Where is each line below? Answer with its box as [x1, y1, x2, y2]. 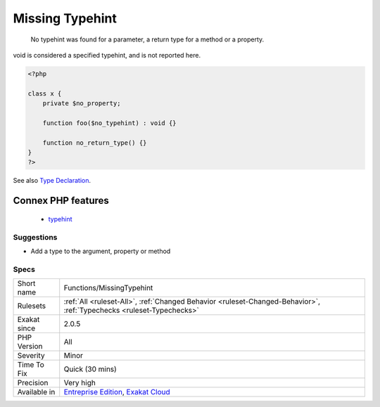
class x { [27, 89, 62, 98]
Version [17, 342, 43, 351]
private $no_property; [42, 99, 121, 108]
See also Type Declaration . [13, 176, 91, 185]
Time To [17, 360, 45, 370]
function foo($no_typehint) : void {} [42, 119, 177, 127]
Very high [63, 378, 96, 388]
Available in [17, 387, 56, 397]
